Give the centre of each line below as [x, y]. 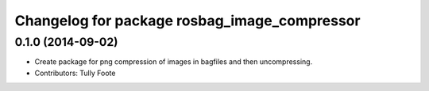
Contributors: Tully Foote [75, 73]
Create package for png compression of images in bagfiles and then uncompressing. [174, 62]
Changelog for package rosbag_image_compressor [187, 21]
